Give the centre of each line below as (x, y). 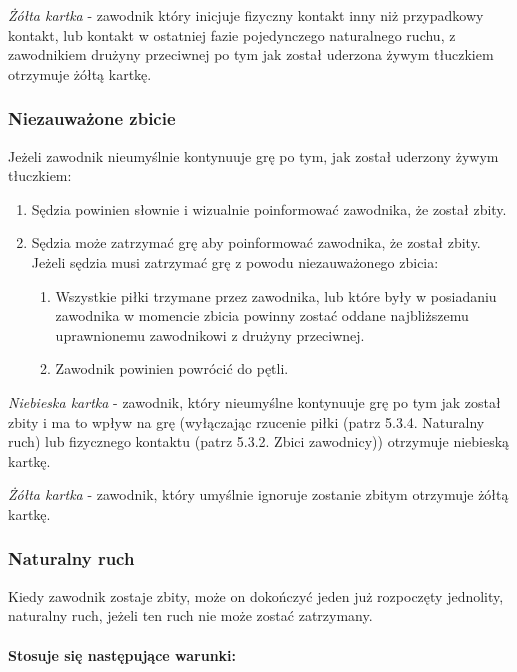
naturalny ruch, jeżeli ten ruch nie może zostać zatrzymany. (190, 615)
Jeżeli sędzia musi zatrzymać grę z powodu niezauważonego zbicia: (235, 261)
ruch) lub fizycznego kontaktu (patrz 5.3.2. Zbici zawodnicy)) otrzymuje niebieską (259, 441)
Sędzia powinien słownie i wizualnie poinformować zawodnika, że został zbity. (269, 208)
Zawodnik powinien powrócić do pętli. (172, 368)
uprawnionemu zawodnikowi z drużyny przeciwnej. (210, 334)
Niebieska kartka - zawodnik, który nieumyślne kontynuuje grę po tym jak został (254, 401)
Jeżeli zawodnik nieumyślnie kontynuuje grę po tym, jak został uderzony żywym (253, 155)
